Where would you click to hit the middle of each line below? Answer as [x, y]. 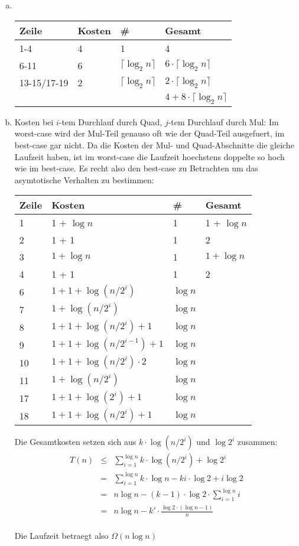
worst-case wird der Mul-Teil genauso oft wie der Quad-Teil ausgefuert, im [149, 133]
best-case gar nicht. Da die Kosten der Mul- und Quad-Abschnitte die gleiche [154, 144]
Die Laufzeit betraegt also [61, 536]
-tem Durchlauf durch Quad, [110, 121]
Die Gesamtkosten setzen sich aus [75, 442]
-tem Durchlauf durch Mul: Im [223, 121]
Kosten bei [34, 121]
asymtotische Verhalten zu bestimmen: [84, 179]
